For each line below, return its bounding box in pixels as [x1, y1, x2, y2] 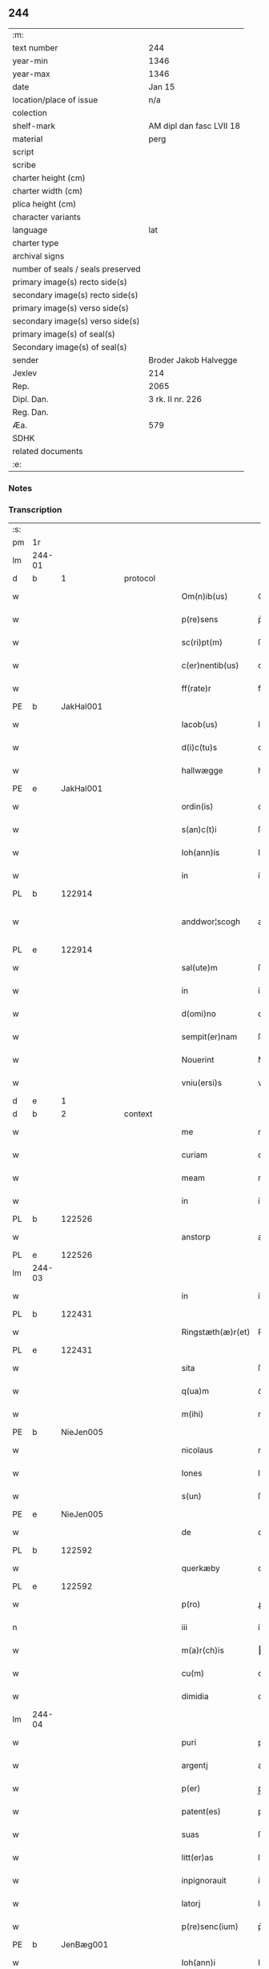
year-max [12, 68, 50, 79]
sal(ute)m [181, 962, 218, 974]
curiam [181, 1149, 208, 1160]
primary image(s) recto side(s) [12, 276, 128, 287]
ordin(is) [181, 801, 214, 812]
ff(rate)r [181, 683, 212, 694]
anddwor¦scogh [181, 916, 241, 927]
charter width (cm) [12, 185, 83, 196]
